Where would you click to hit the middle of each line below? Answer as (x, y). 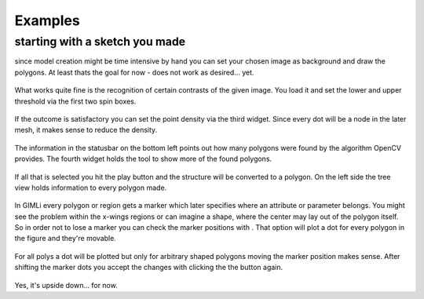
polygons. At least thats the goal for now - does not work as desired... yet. (134, 72)
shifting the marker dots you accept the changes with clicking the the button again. (149, 268)
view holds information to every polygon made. (91, 188)
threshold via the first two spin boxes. (75, 101)
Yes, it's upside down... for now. (66, 285)
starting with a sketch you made (100, 42)
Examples (47, 20)
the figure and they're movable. (66, 239)
